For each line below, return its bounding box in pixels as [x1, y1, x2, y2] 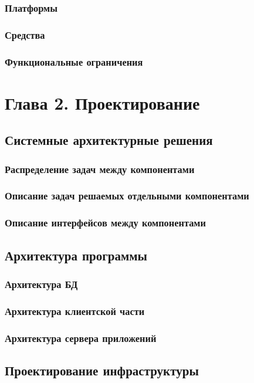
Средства [5, 27, 45, 42]
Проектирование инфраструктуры [5, 361, 199, 379]
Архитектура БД [5, 276, 78, 291]
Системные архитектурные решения [5, 131, 213, 149]
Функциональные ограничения [5, 54, 143, 69]
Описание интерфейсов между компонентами [5, 215, 206, 230]
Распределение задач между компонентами [5, 161, 195, 176]
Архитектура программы [5, 246, 147, 264]
